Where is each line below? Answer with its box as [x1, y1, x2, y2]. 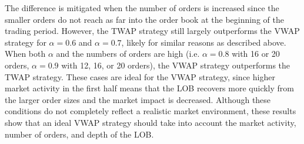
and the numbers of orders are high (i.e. [56, 47, 200, 60]
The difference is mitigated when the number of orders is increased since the [5, 2, 279, 13]
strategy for [5, 36, 46, 48]
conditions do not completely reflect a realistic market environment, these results [5, 105, 296, 117]
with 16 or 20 [232, 47, 280, 60]
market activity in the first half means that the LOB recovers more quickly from [5, 82, 294, 94]
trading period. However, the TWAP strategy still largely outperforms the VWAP [5, 25, 300, 37]
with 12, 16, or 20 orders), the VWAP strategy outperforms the [61, 59, 290, 71]
